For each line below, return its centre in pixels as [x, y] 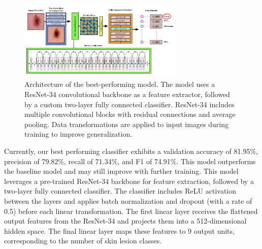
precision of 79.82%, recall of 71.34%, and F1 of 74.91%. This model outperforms [130, 161]
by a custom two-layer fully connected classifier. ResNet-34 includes [129, 104]
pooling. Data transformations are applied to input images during [126, 124]
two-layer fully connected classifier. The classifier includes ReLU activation [120, 191]
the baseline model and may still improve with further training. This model [121, 171]
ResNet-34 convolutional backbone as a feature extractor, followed [127, 94]
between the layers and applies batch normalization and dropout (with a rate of [128, 201]
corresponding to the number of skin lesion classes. [83, 241]
